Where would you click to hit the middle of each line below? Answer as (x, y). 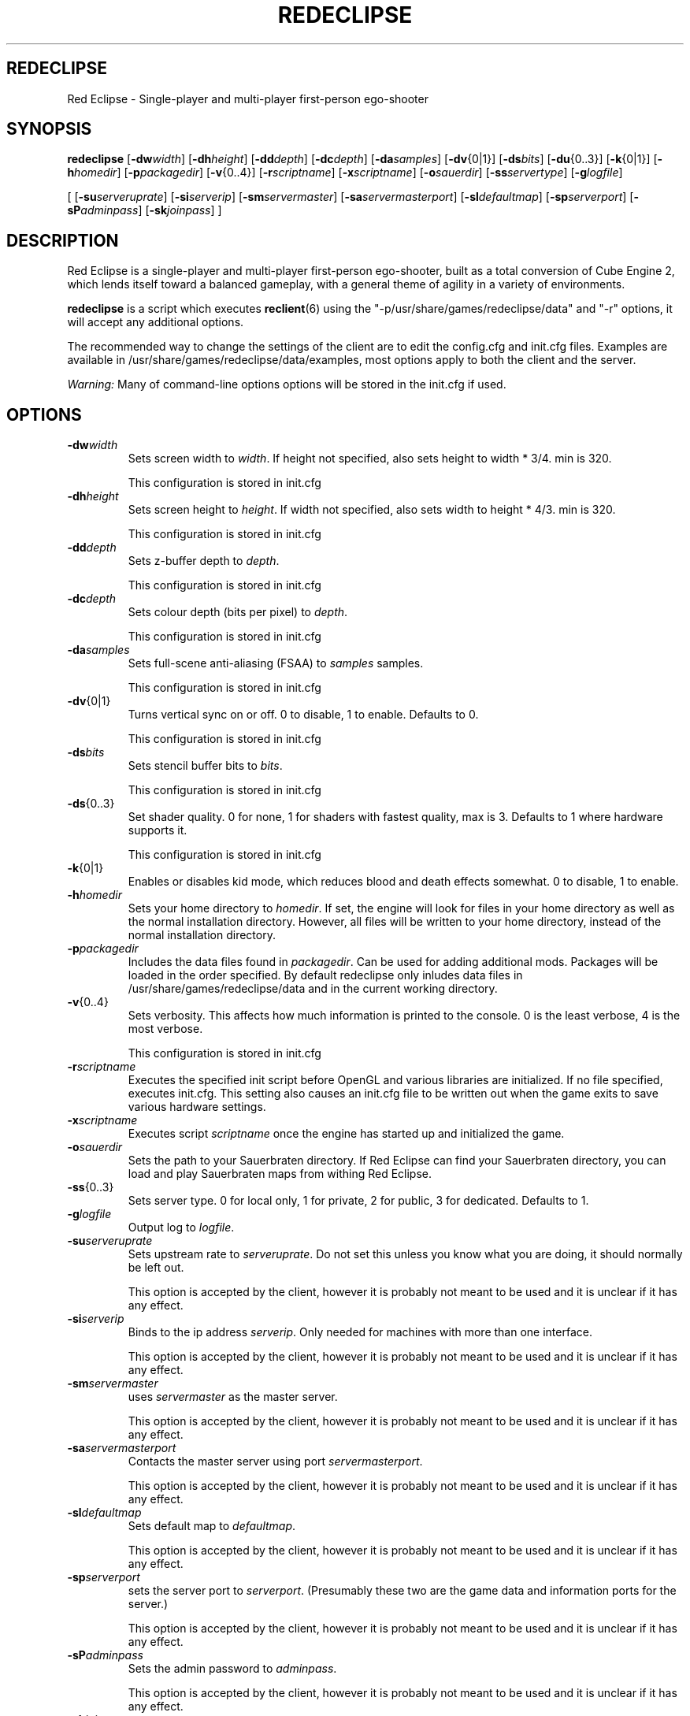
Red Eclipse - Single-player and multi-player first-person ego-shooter (248, 98)
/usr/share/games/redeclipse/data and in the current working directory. (313, 989)
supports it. (158, 830)
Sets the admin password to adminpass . (232, 1669)
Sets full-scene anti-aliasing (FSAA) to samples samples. (276, 663)
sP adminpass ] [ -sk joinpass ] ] (145, 210)
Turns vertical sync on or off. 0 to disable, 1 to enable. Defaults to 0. (303, 715)
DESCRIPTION (63, 240)
